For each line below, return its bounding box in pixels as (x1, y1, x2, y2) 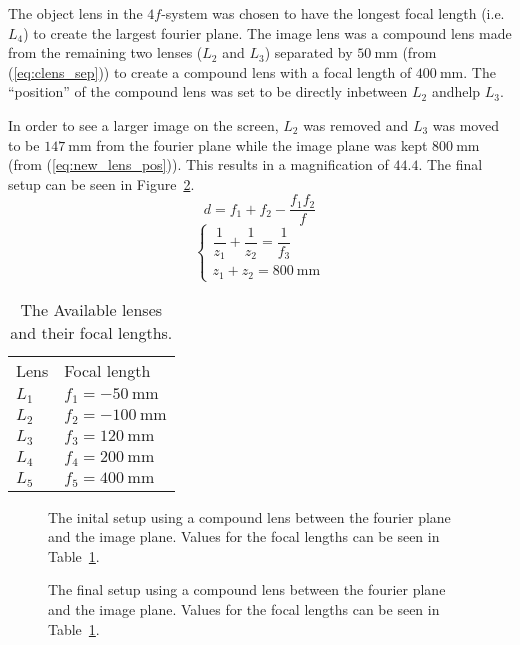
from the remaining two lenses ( (8, 42, 203, 63)
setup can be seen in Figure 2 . (8, 173, 195, 194)
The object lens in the (8, 3, 143, 23)
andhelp (431, 81, 481, 102)
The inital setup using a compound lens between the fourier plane (48, 506, 451, 527)
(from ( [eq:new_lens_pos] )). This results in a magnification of (8, 154, 389, 175)
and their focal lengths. (10, 320, 173, 344)
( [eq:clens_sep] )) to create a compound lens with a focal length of (8, 61, 412, 82)
